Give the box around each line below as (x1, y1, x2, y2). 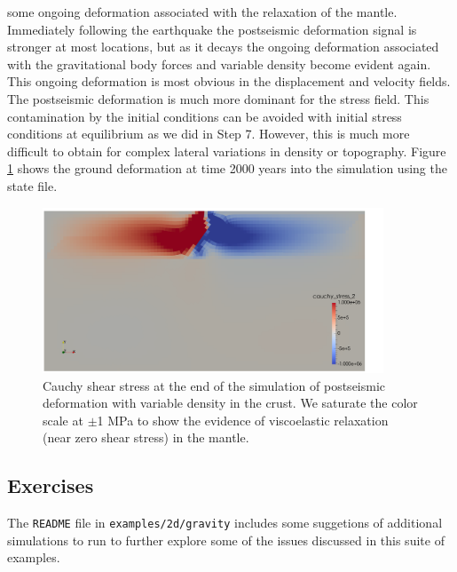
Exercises (7, 472, 94, 499)
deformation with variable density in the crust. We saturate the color (43, 393, 418, 412)
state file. (7, 176, 58, 195)
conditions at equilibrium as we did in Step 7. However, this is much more (7, 124, 410, 143)
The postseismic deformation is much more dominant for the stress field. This (7, 89, 429, 107)
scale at (43, 410, 83, 429)
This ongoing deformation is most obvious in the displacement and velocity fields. (7, 72, 451, 91)
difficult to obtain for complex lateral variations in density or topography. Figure (7, 141, 446, 160)
